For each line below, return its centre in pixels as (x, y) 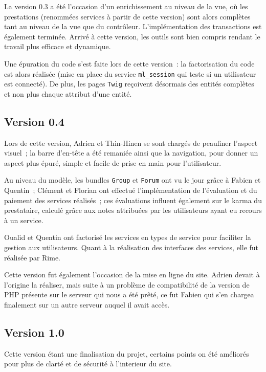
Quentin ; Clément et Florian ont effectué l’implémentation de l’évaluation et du (131, 190)
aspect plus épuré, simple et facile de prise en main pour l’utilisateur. (113, 162)
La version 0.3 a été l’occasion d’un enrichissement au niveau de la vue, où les (126, 6)
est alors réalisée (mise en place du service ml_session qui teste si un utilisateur (130, 73)
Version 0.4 (34, 121)
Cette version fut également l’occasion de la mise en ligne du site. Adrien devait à (132, 275)
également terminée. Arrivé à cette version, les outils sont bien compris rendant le (132, 36)
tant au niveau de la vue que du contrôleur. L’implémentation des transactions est (133, 26)
